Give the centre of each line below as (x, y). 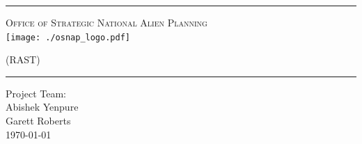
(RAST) (23, 59)
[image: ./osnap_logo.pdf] (68, 37)
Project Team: (36, 93)
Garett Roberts (38, 121)
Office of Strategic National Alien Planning (107, 22)
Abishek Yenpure (42, 107)
